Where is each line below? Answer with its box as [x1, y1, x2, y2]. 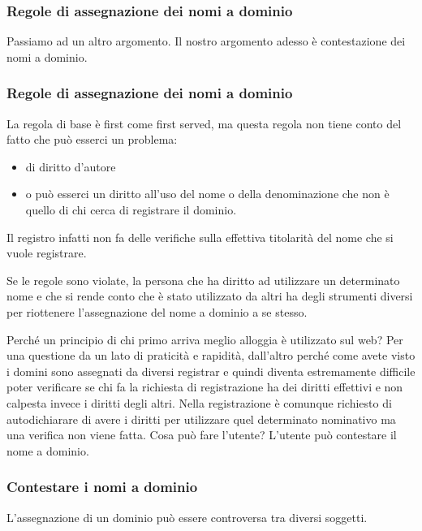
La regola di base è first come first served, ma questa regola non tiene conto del [6, 114, 402, 132]
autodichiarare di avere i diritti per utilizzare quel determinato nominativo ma [6, 410, 396, 427]
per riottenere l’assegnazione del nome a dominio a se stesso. [6, 303, 308, 320]
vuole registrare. [6, 244, 87, 261]
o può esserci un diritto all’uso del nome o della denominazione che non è [25, 185, 390, 202]
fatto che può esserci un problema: [6, 131, 178, 148]
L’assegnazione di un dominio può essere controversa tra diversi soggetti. [6, 508, 368, 525]
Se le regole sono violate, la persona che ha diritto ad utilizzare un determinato [6, 271, 400, 288]
